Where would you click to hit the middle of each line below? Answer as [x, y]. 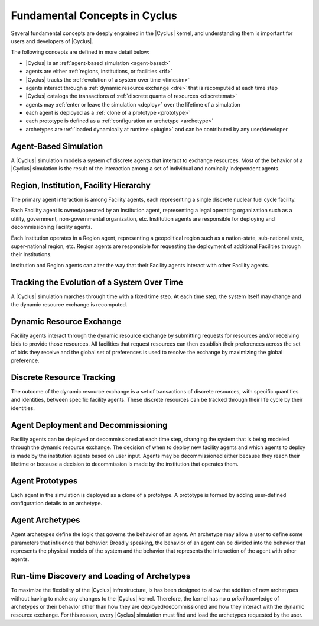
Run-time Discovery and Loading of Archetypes [101, 576]
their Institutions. [31, 254]
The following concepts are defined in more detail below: [80, 52]
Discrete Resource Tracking [63, 377]
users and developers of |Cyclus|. [52, 41]
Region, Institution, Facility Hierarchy [81, 185]
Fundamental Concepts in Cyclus [94, 15]
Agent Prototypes [44, 481]
